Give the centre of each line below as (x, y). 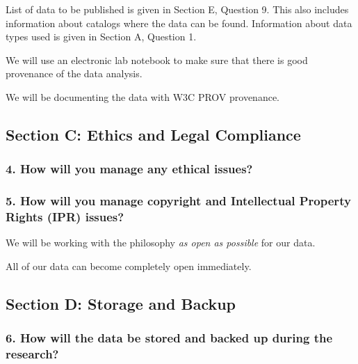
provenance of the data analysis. (74, 73)
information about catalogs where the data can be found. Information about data (179, 23)
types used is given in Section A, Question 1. (101, 37)
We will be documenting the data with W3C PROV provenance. (143, 96)
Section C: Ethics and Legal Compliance (153, 134)
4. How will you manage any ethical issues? (129, 169)
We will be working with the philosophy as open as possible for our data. (161, 243)
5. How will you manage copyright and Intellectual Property (178, 201)
